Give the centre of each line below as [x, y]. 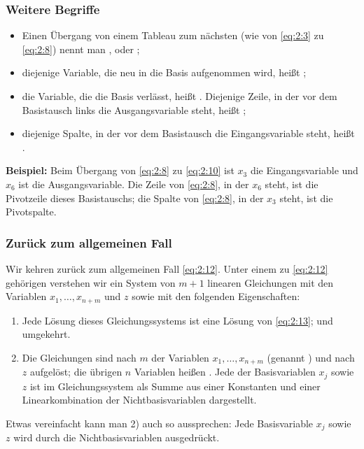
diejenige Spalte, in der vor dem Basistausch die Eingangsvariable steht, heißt [188, 133]
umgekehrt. [46, 334]
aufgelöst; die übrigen [76, 372]
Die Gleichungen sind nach [79, 357]
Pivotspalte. [31, 212]
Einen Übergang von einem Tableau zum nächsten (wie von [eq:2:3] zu [173, 35]
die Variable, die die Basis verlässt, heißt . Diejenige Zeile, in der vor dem [180, 96]
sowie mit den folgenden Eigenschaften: [216, 296]
